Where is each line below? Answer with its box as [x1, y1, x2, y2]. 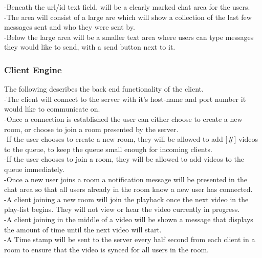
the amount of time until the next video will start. [4, 224, 162, 234]
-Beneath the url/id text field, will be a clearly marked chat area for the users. [4, 2, 250, 12]
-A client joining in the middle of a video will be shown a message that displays [4, 213, 253, 224]
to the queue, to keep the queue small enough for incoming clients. [4, 143, 212, 154]
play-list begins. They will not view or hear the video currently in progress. [4, 204, 240, 214]
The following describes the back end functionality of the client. [4, 83, 204, 94]
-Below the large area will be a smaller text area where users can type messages [4, 31, 254, 42]
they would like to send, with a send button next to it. [4, 41, 176, 52]
